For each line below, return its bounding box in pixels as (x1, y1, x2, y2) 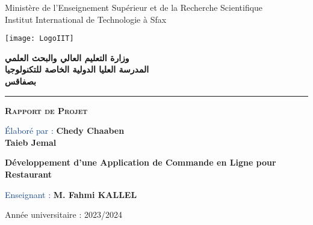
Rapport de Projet (5, 104, 88, 116)
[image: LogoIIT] (5, 34, 74, 43)
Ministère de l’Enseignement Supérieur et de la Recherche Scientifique (5, 1, 263, 13)
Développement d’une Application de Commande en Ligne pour (5, 156, 276, 169)
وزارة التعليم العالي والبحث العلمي (5, 51, 129, 64)
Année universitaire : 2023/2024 (5, 208, 122, 221)
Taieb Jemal (5, 136, 57, 148)
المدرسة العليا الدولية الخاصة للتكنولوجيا (5, 63, 149, 76)
